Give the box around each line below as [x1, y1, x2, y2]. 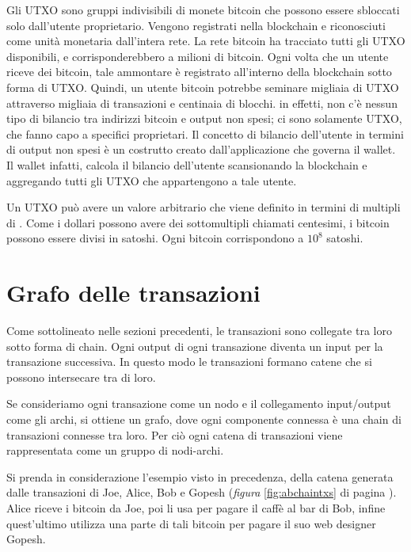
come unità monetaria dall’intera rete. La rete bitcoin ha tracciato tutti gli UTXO [6, 32, 405, 49]
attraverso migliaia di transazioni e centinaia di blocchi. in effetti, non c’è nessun [6, 94, 398, 111]
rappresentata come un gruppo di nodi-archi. [6, 442, 224, 459]
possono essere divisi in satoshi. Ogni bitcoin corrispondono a [6, 230, 304, 246]
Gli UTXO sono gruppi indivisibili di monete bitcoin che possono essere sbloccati [6, 2, 400, 17]
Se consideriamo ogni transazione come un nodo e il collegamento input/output [6, 395, 391, 412]
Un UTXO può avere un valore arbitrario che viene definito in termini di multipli [6, 199, 401, 215]
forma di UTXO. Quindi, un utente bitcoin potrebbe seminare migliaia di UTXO [6, 78, 399, 95]
